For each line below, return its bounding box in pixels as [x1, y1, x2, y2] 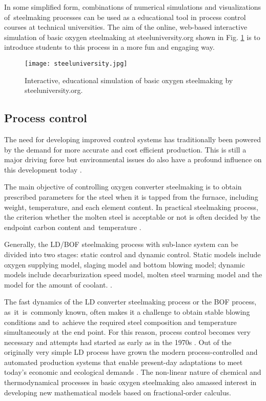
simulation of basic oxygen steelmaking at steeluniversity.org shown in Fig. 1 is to [4, 31, 260, 42]
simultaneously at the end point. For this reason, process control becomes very [4, 327, 251, 337]
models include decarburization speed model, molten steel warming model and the [4, 269, 262, 280]
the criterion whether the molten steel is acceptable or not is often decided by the [4, 212, 261, 222]
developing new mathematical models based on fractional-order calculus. [4, 387, 231, 397]
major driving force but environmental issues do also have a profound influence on [4, 154, 262, 165]
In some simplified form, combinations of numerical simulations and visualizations [4, 2, 261, 12]
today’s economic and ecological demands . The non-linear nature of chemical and [4, 367, 261, 377]
